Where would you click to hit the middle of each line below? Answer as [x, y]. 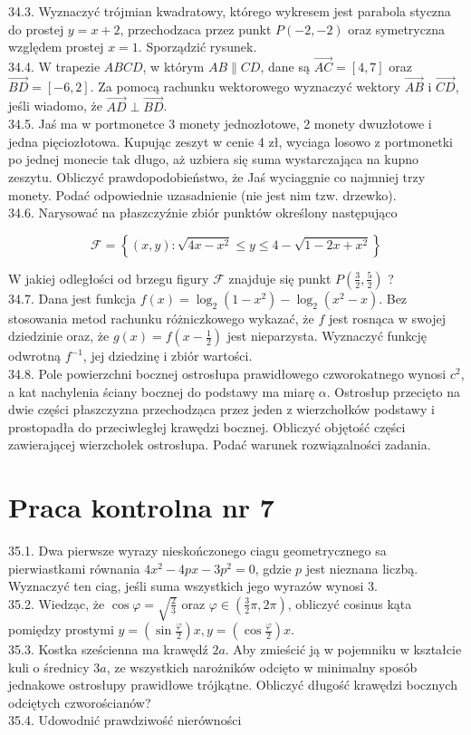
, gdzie [273, 568]
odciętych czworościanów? [80, 702]
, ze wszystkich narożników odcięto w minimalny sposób [262, 667]
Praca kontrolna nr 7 [141, 507]
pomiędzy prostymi [61, 629]
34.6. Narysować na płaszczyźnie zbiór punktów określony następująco [203, 213]
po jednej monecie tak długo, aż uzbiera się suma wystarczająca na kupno [213, 159]
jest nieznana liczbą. [362, 568]
